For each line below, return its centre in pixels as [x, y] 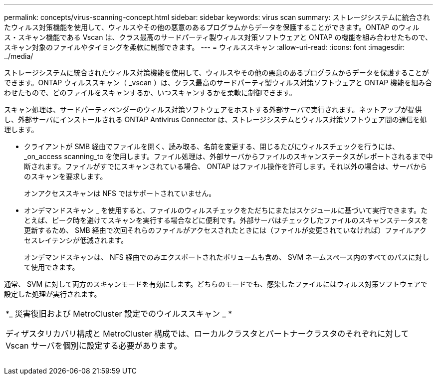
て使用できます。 [52, 267]
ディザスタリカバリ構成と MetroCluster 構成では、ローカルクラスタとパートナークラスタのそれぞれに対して [207, 334]
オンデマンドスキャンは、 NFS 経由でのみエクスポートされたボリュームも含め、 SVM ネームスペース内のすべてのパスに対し [227, 257]
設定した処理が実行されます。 [53, 294]
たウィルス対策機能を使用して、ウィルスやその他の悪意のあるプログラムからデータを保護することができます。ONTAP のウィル [212, 27]
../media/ [19, 56]
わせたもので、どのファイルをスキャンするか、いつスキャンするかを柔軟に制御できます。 [150, 93]
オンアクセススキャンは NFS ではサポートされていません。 [120, 193]
